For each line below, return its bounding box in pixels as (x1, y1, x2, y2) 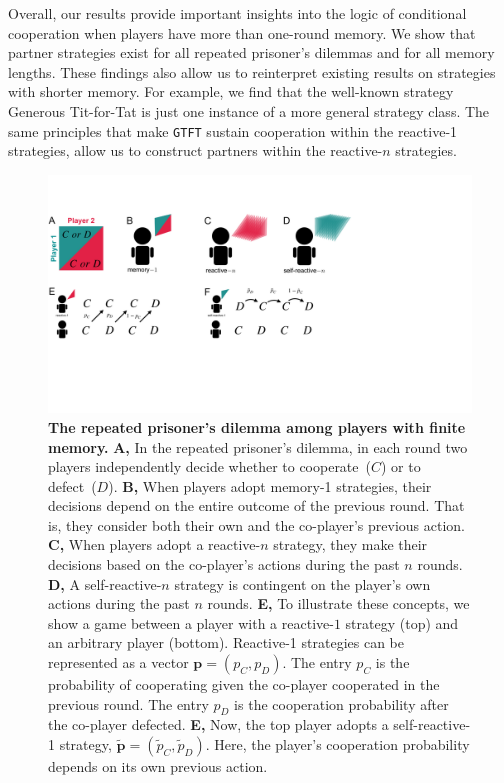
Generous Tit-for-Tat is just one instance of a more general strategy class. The (8, 100, 490, 121)
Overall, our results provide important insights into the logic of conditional (8, 3, 467, 23)
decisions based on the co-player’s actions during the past (48, 554, 400, 575)
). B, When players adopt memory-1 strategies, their (108, 475, 432, 496)
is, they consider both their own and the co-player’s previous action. (48, 514, 465, 535)
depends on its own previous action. (48, 756, 268, 777)
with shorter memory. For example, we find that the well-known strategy (8, 81, 454, 102)
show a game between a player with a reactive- (48, 612, 334, 633)
